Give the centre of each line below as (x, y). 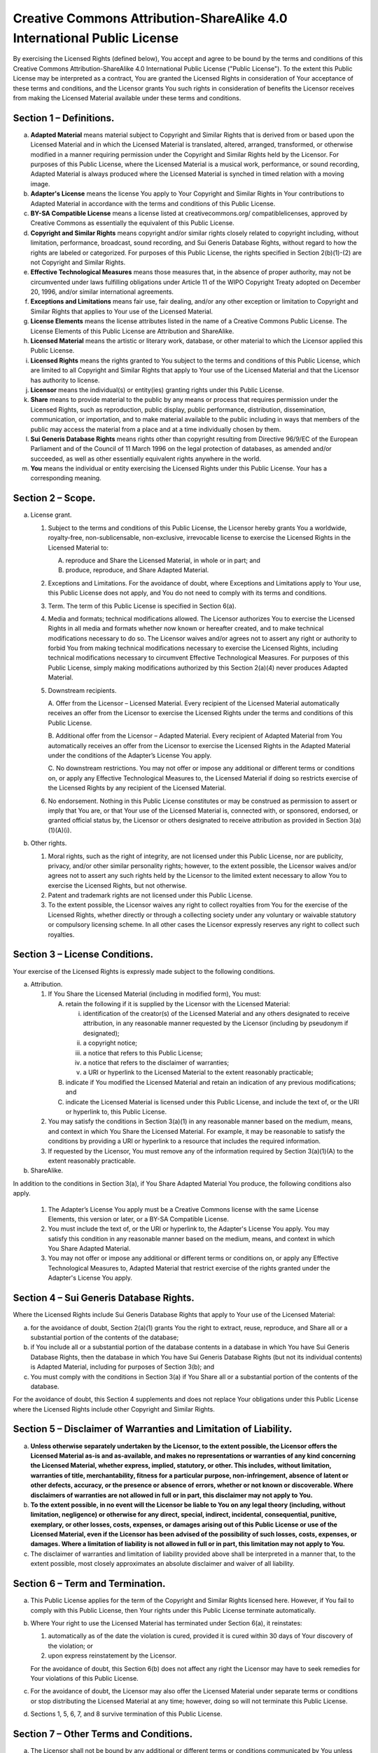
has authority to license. (65, 380)
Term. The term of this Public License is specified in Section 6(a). (142, 606)
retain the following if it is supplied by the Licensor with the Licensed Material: (178, 1003)
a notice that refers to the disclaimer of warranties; (156, 1063)
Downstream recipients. (82, 690)
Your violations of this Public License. (85, 1678)
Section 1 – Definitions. (64, 118)
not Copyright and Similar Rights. (78, 262)
